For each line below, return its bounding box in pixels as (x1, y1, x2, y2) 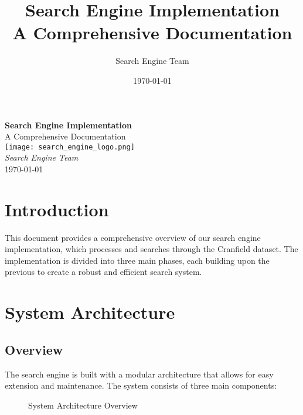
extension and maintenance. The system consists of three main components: (5, 379, 277, 392)
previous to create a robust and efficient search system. (5, 266, 202, 278)
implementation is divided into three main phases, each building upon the (5, 254, 270, 266)
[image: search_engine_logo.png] (5, 142, 135, 151)
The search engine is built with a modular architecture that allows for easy (5, 368, 274, 380)
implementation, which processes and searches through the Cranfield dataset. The (5, 243, 298, 255)
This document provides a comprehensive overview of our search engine (5, 231, 261, 243)
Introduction (5, 197, 109, 221)
